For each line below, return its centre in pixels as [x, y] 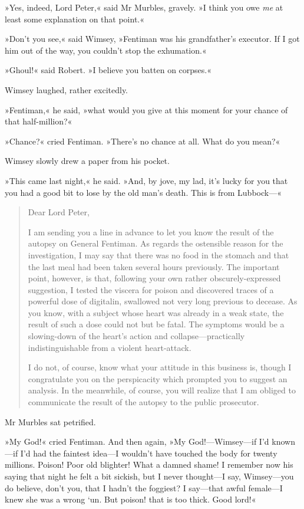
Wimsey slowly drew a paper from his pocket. [87, 161]
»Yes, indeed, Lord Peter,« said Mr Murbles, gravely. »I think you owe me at [144, 7]
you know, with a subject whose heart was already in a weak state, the [156, 312]
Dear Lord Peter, [59, 212]
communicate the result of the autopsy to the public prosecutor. [143, 402]
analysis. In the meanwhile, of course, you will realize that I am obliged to [162, 390]
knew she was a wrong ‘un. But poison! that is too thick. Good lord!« [130, 499]
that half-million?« [39, 121]
